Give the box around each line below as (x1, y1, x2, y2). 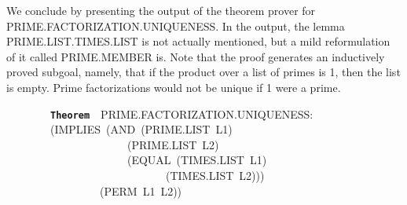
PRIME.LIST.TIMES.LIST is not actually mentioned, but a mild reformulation (6, 33, 390, 49)
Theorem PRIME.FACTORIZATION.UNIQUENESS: (50, 105, 313, 122)
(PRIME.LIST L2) (126, 136, 219, 152)
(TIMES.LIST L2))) (165, 167, 265, 183)
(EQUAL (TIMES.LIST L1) (126, 152, 267, 168)
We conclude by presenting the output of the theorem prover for (6, 2, 316, 18)
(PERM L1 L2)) (99, 182, 182, 199)
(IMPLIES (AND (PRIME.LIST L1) (49, 121, 233, 137)
